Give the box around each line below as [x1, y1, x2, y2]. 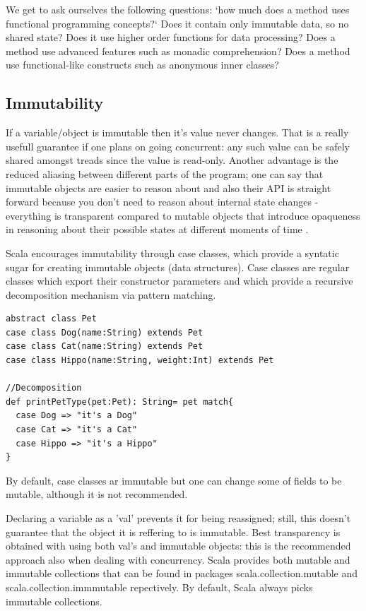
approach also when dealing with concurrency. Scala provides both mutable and [6, 552, 350, 566]
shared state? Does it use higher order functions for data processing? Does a [6, 30, 336, 45]
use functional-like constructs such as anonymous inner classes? [6, 57, 279, 72]
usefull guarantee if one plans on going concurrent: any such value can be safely [6, 138, 350, 153]
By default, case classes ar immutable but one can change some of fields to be [6, 473, 342, 487]
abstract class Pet [6, 314, 97, 324]
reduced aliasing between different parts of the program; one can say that [6, 166, 324, 181]
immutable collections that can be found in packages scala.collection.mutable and [6, 566, 358, 581]
